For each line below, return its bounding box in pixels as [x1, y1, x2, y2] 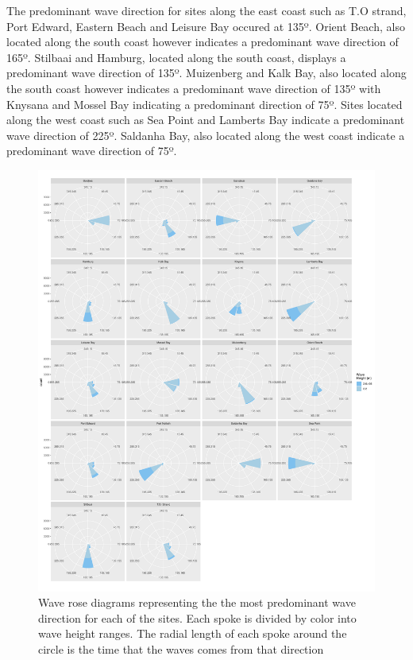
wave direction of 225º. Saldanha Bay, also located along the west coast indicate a [6, 126, 405, 143]
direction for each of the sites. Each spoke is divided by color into [38, 609, 357, 626]
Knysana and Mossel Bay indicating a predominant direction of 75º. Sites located [6, 95, 403, 112]
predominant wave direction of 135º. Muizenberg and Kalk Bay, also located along [6, 64, 407, 81]
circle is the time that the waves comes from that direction [38, 640, 324, 657]
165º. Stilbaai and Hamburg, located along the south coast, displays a [6, 49, 346, 65]
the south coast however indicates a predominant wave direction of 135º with [6, 80, 381, 96]
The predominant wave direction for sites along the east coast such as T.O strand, [6, 2, 407, 18]
